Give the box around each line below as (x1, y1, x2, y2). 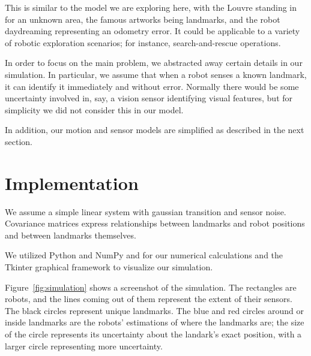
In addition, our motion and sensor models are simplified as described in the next (5, 123, 304, 136)
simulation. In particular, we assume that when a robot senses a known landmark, (5, 68, 307, 80)
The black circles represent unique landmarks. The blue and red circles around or (5, 304, 304, 316)
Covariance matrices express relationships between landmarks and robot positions (5, 217, 305, 230)
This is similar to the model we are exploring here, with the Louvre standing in (5, 1, 297, 13)
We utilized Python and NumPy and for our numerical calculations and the (5, 249, 283, 261)
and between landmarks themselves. (5, 228, 136, 241)
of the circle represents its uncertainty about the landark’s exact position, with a (5, 328, 302, 340)
